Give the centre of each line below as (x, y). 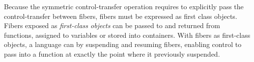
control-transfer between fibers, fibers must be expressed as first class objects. (121, 16)
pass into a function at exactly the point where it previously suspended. (112, 54)
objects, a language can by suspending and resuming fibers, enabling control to (123, 44)
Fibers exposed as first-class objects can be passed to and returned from (112, 25)
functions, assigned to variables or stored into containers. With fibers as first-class (127, 35)
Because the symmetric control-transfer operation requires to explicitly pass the (124, 6)
